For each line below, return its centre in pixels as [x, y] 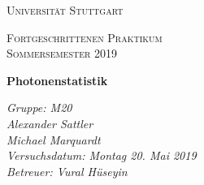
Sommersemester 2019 [62, 53]
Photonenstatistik [57, 80]
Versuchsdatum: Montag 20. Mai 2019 [102, 155]
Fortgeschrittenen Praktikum [85, 37]
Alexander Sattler [50, 123]
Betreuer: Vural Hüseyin [67, 171]
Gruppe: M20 [39, 108]
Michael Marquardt [54, 139]
